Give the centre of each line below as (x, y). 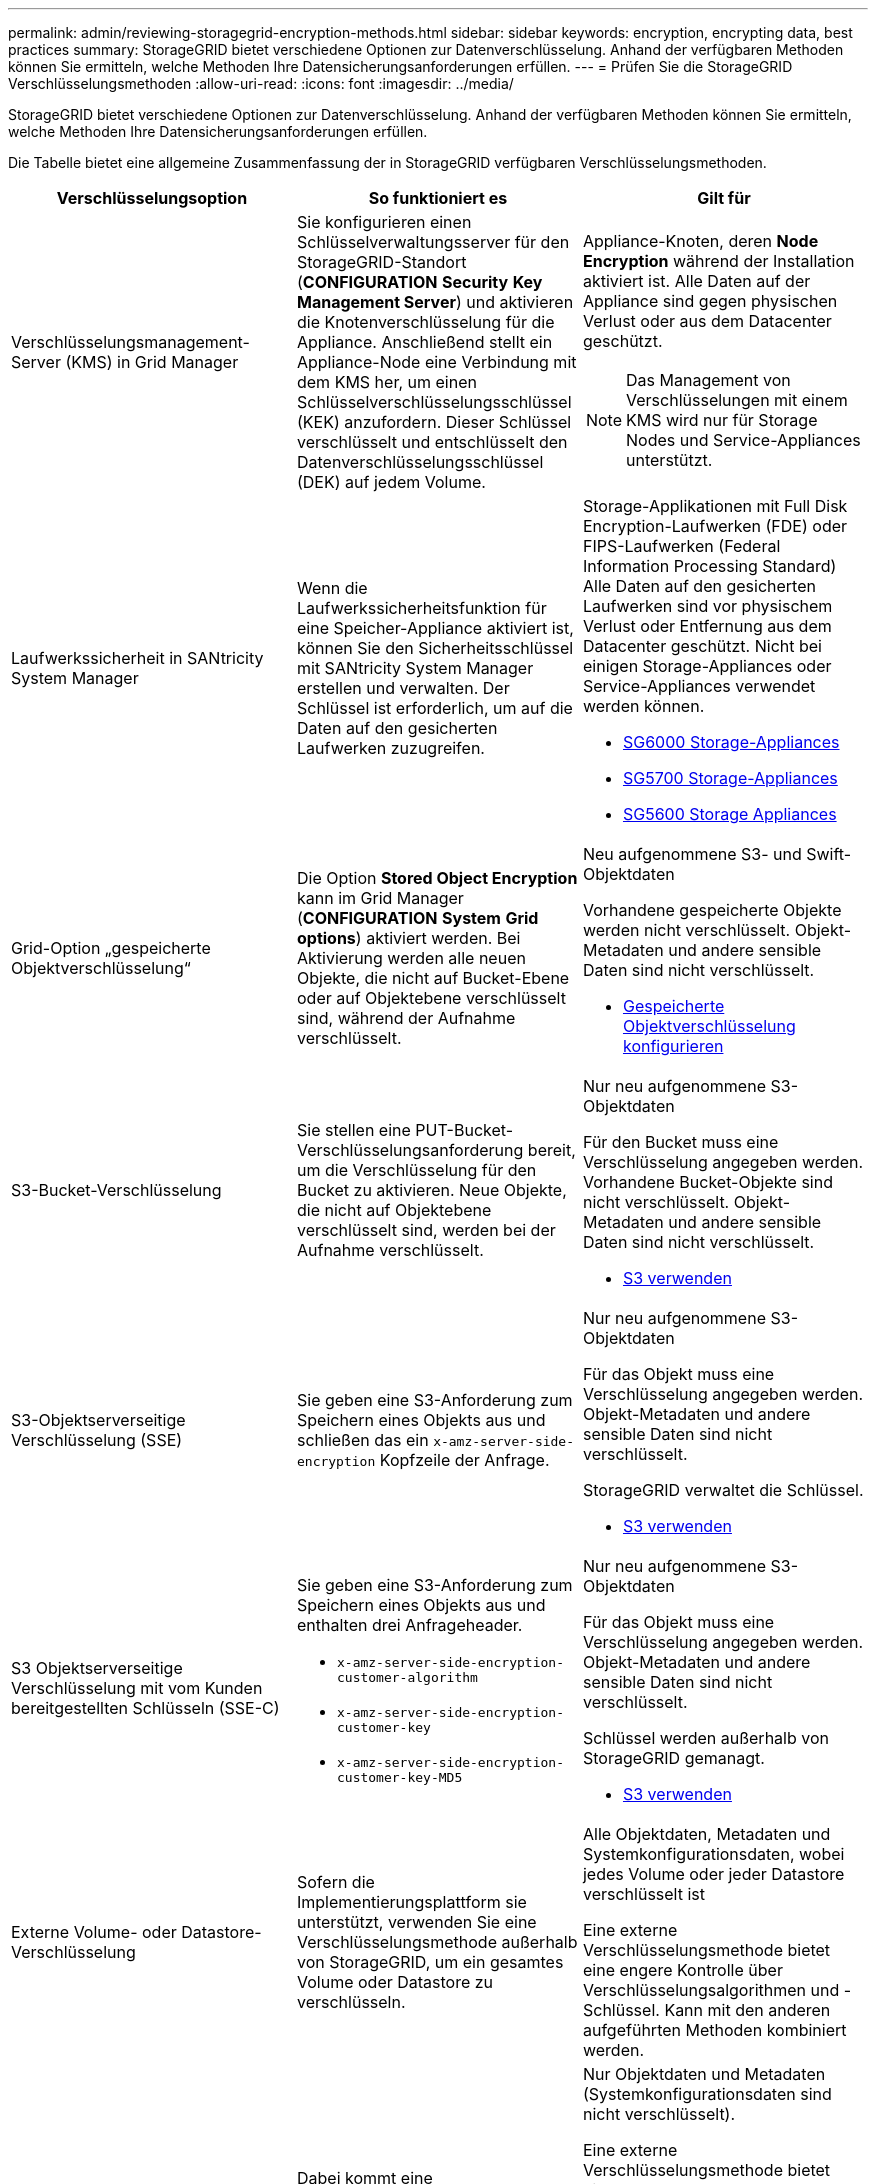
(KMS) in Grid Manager (152, 362)
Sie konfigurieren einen (384, 222)
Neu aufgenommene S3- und (692, 854)
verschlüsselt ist (643, 1894)
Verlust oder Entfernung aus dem (707, 626)
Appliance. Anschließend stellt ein (424, 342)
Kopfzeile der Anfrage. (464, 1460)
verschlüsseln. (351, 2002)
